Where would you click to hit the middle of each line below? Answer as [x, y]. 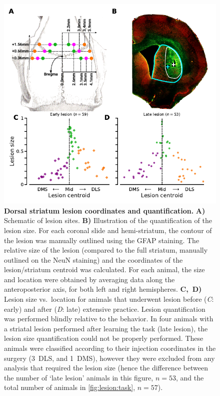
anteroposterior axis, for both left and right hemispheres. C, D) [103, 289]
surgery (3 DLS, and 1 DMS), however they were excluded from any [109, 358]
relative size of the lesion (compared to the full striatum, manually [106, 250]
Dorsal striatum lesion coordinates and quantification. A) [105, 210]
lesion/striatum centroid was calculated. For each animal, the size [104, 269]
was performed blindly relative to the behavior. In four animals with [109, 319]
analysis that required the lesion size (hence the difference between [106, 368]
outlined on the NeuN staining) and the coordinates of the [93, 259]
